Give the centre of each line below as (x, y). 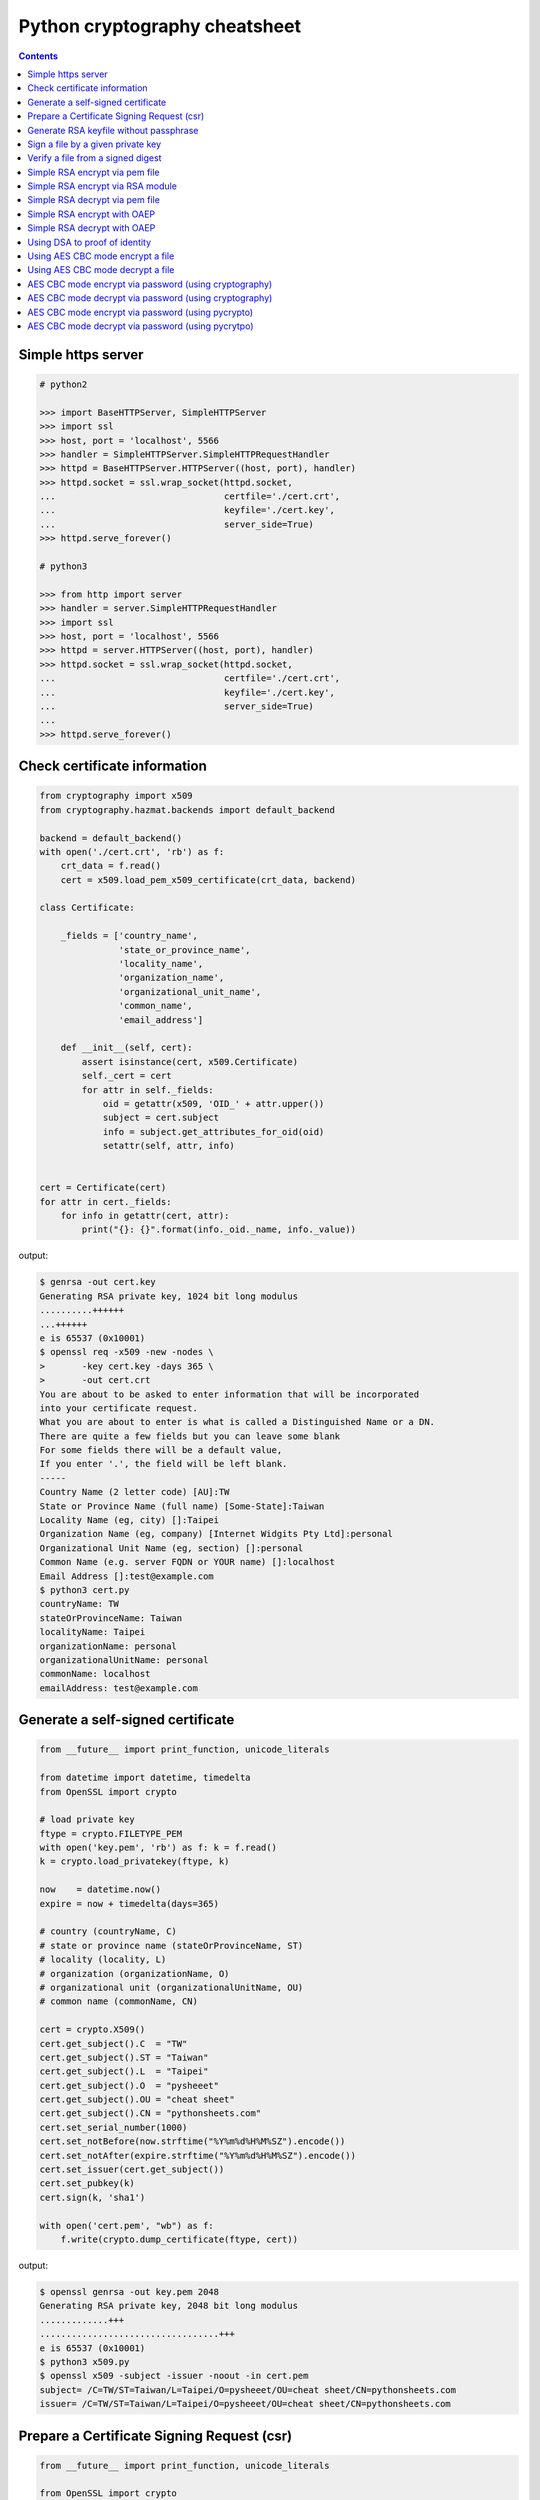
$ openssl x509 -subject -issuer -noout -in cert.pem (174, 2376)
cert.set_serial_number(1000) (113, 2127)
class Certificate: (87, 908)
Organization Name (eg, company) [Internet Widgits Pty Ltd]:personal (216, 1534)
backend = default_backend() (111, 838)
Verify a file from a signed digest (94, 158)
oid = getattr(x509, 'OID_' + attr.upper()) (213, 1103)
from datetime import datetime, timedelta (145, 1778)
